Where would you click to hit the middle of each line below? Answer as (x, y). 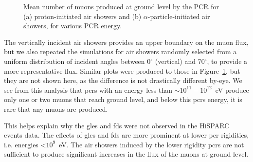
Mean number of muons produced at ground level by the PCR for (121, 6)
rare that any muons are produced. (56, 109)
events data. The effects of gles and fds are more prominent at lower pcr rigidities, (126, 135)
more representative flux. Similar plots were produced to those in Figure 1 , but (122, 71)
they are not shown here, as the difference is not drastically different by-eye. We (123, 80)
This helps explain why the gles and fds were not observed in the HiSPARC (117, 125)
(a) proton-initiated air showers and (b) (82, 16)
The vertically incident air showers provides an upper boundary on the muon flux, (126, 42)
